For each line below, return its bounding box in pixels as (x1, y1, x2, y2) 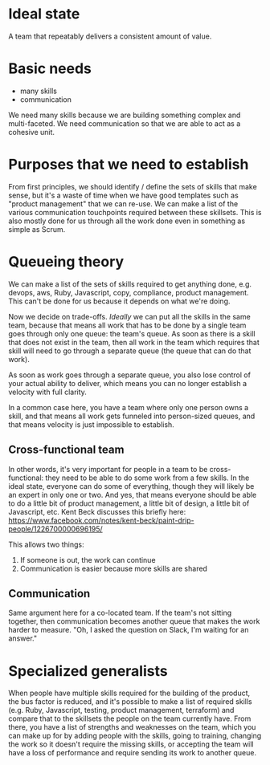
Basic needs (8, 59, 92, 78)
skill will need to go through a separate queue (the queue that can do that (8, 346, 252, 356)
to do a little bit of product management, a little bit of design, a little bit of (8, 498, 250, 508)
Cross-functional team (8, 443, 125, 457)
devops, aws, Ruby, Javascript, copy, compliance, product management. (8, 287, 249, 297)
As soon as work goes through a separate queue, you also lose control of (8, 370, 252, 380)
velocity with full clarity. (8, 387, 87, 397)
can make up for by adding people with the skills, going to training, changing (8, 731, 262, 741)
